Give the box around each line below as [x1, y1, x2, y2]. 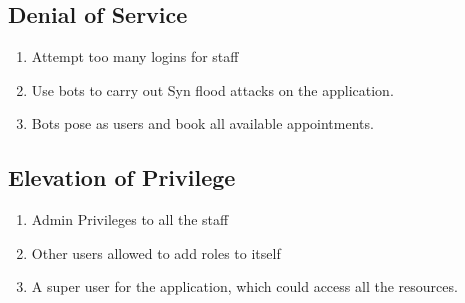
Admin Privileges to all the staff [31, 209, 229, 230]
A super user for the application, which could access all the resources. [31, 276, 458, 297]
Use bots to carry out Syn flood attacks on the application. [31, 79, 394, 100]
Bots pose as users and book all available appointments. [31, 113, 374, 134]
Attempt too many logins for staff [31, 46, 239, 67]
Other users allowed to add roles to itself [31, 242, 281, 263]
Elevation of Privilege [8, 162, 236, 193]
